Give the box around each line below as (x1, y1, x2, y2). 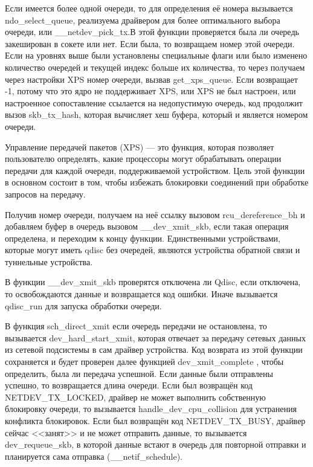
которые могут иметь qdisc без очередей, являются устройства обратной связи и (5, 243, 300, 256)
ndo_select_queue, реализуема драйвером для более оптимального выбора (5, 13, 280, 26)
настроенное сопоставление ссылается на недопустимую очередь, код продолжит (5, 96, 303, 109)
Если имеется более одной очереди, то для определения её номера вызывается (5, 2, 293, 14)
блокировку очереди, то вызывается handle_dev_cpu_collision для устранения (5, 402, 297, 415)
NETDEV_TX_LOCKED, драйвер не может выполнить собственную (5, 390, 266, 403)
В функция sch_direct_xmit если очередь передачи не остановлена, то (5, 320, 267, 332)
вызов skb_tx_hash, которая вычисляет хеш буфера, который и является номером (5, 108, 308, 121)
